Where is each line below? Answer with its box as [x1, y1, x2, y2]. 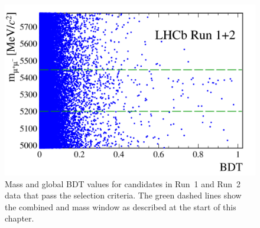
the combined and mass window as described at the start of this [5, 200, 236, 213]
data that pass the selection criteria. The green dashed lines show [5, 189, 242, 201]
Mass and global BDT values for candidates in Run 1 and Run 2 [5, 177, 240, 190]
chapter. [5, 212, 34, 224]
